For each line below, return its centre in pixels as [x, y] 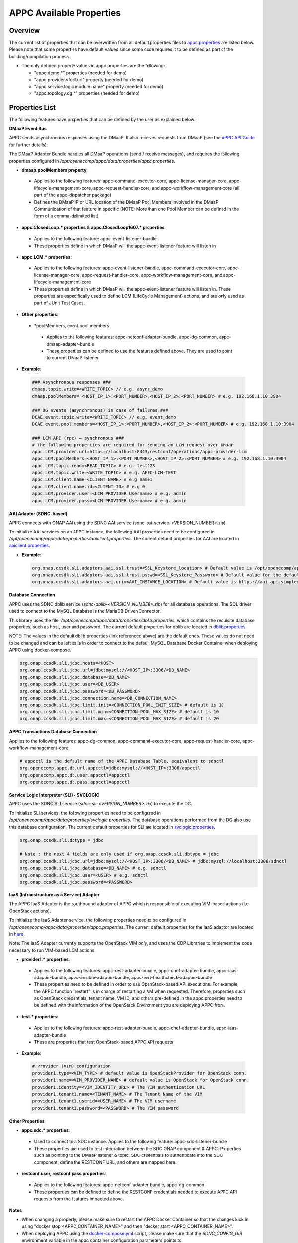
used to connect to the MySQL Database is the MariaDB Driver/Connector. [85, 611]
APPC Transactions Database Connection [53, 732]
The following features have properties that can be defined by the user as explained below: [102, 119]
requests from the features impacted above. [79, 1199]
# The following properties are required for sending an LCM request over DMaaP [133, 445]
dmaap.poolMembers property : [55, 170]
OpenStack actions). [30, 911]
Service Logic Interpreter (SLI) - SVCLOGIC [54, 795]
